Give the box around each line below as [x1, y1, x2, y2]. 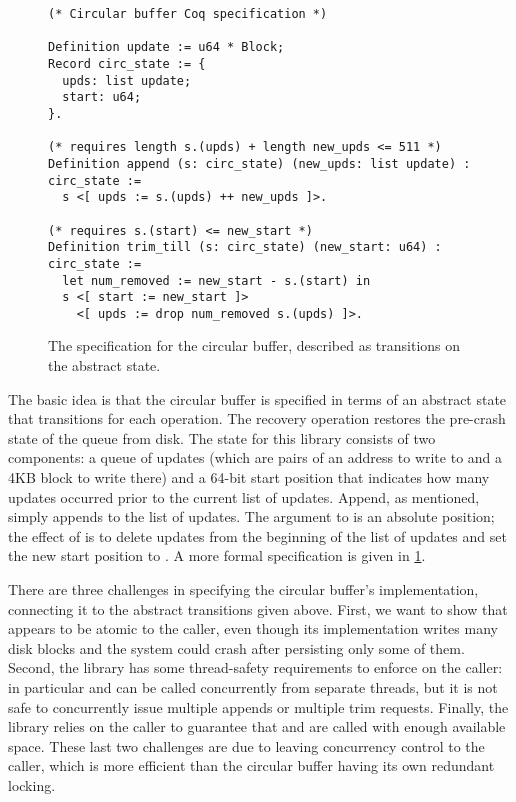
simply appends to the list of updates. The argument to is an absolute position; [8, 506, 495, 527]
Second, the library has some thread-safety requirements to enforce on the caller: [8, 657, 503, 678]
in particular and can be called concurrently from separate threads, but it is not [8, 676, 498, 697]
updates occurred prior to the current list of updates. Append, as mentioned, [8, 486, 480, 507]
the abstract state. [48, 355, 161, 376]
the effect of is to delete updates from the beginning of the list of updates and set [8, 525, 507, 546]
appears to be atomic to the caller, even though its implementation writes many [8, 618, 498, 639]
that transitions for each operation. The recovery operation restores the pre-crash [8, 408, 506, 429]
